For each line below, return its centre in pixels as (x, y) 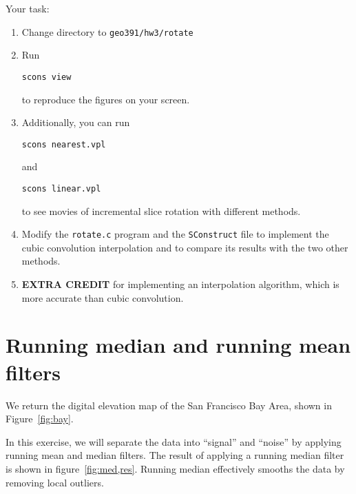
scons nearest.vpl (64, 144)
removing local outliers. (55, 482)
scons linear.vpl (61, 188)
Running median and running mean (178, 345)
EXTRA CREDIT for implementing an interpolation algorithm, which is (180, 284)
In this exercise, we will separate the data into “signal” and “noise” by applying (174, 441)
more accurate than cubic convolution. (103, 297)
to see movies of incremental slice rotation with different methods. (161, 210)
